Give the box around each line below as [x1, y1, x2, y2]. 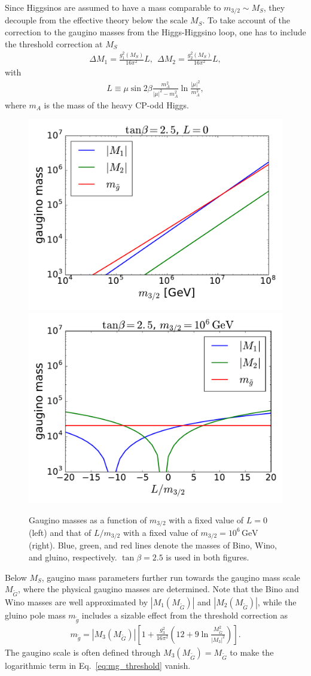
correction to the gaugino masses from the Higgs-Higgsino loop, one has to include [5, 26, 306, 38]
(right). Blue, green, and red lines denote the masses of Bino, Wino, [29, 539, 277, 551]
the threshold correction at [5, 37, 103, 50]
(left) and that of [29, 526, 92, 538]
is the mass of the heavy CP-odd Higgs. [44, 98, 189, 111]
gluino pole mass [5, 608, 66, 621]
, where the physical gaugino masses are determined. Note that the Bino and [18, 583, 299, 595]
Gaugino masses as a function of [29, 513, 147, 526]
